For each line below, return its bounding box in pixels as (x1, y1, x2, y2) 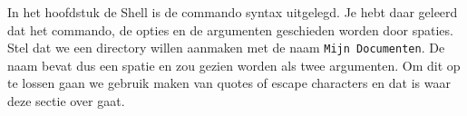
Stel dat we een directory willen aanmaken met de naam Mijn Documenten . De (7, 38, 445, 57)
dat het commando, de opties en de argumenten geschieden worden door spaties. (7, 20, 453, 39)
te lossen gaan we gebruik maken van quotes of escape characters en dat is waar (7, 73, 451, 92)
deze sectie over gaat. (7, 92, 125, 111)
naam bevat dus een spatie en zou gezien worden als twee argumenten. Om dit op (7, 55, 461, 74)
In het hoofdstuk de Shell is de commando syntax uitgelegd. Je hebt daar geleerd (7, 3, 458, 21)
